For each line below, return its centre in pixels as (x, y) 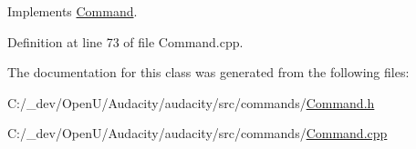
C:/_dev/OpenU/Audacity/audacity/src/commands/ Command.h (191, 102)
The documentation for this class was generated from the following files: (208, 72)
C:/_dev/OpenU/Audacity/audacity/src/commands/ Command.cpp (198, 133)
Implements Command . (73, 11)
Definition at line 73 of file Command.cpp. (125, 41)
